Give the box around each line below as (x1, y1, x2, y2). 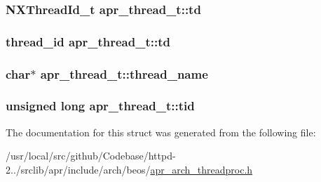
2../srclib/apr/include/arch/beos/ (6, 162, 151, 176)
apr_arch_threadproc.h (150, 162, 253, 176)
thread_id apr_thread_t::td (6, 32, 170, 50)
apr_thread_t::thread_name (40, 65, 208, 82)
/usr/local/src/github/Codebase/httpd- (6, 148, 176, 163)
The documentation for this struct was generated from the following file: (6, 124, 316, 139)
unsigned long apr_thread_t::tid (6, 97, 195, 115)
